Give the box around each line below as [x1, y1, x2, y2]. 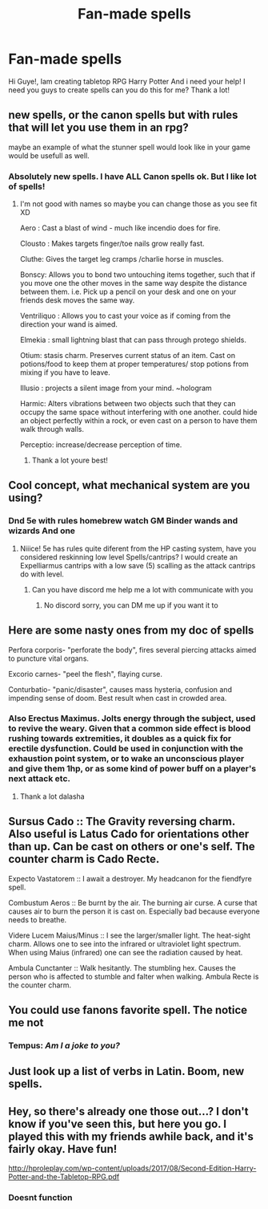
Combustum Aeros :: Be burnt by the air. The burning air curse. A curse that [8, 898, 258, 907]
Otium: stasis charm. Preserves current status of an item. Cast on [19, 351, 236, 360]
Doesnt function [8, 1192, 73, 1203]
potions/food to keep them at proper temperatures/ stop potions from [19, 359, 250, 369]
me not [8, 1016, 44, 1030]
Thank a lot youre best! [31, 455, 108, 466]
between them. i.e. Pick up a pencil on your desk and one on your [19, 287, 237, 297]
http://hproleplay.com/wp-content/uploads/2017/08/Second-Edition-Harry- [8, 1163, 257, 1173]
